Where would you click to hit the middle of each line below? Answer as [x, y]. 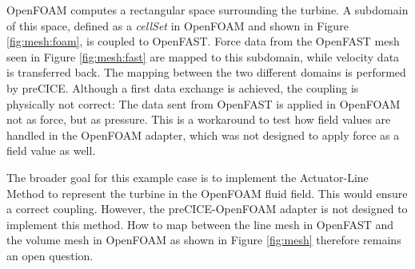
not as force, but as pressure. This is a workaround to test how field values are [199, 119]
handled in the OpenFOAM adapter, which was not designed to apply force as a [203, 134]
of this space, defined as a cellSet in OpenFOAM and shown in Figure [178, 25]
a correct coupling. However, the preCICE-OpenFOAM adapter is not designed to [207, 209]
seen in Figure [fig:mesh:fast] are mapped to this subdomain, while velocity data [203, 56]
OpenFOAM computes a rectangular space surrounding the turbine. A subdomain [207, 10]
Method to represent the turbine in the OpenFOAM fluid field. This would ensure [207, 193]
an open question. [50, 255]
